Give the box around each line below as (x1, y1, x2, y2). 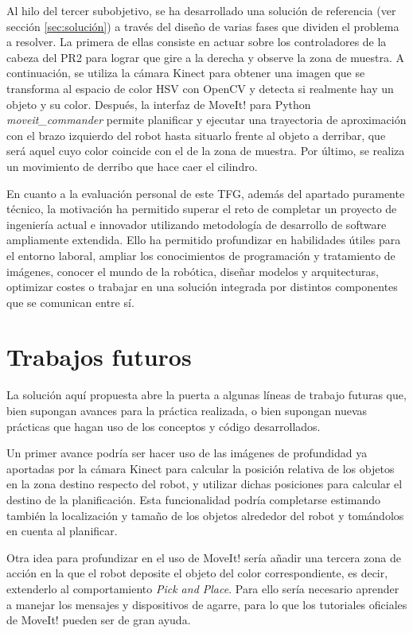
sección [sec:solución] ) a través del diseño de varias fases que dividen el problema (6, 17, 399, 34)
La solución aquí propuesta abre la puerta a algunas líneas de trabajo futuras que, (6, 386, 407, 403)
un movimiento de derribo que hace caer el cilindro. (6, 157, 258, 174)
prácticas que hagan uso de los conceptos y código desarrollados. (6, 417, 321, 434)
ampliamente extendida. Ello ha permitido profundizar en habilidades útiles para (6, 231, 401, 248)
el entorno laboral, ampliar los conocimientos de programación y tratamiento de (6, 247, 395, 263)
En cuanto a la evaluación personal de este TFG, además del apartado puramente (6, 184, 405, 201)
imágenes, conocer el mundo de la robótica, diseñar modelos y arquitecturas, (6, 262, 379, 279)
